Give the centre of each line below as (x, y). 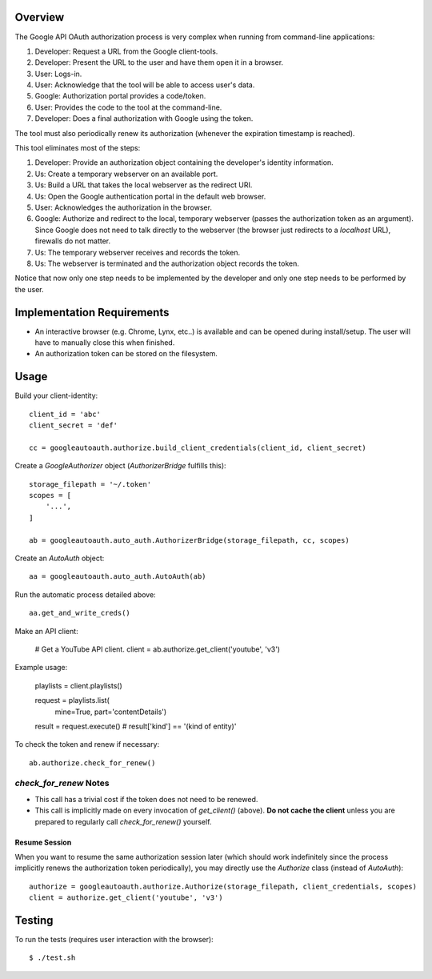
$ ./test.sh (52, 958)
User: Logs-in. (58, 74)
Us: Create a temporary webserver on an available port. (126, 174)
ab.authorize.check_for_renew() (92, 763)
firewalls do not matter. (73, 241)
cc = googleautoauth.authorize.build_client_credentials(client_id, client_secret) (198, 447)
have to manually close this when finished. (105, 343)
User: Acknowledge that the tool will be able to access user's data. (145, 85)
